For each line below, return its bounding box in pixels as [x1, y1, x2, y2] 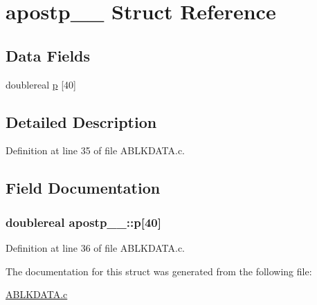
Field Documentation [6, 177, 161, 198]
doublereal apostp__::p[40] [6, 213, 161, 230]
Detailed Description [6, 111, 157, 132]
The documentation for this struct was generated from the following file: [6, 264, 312, 278]
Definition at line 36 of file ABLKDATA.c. [6, 240, 185, 255]
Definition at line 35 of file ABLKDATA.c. [6, 143, 185, 158]
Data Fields [6, 44, 91, 66]
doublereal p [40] [6, 77, 76, 91]
